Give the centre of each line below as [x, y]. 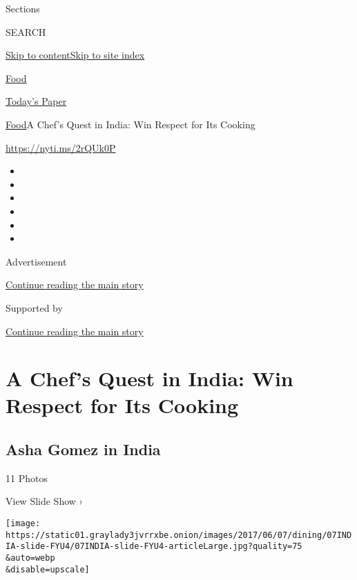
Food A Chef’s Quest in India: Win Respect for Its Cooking [131, 124]
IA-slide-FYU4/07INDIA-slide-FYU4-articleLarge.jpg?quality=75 [154, 547]
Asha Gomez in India [83, 449]
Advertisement [36, 261]
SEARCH [26, 31]
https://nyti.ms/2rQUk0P [61, 147]
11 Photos [27, 478]
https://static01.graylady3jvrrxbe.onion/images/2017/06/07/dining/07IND [179, 535]
